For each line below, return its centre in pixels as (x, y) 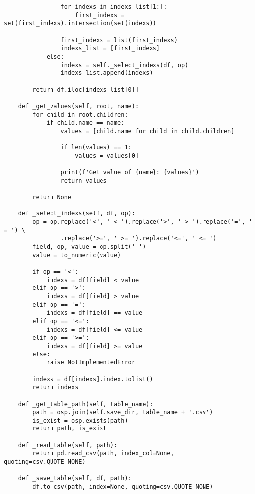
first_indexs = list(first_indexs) (119, 40)
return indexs (55, 388)
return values (84, 180)
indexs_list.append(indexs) (107, 73)
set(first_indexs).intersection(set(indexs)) (80, 24)
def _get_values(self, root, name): (78, 106)
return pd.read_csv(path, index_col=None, (103, 454)
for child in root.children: (80, 114)
